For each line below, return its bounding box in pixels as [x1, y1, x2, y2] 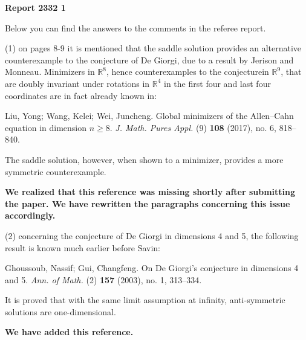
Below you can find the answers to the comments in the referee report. [5, 21, 266, 34]
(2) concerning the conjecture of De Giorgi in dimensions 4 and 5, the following [5, 229, 299, 242]
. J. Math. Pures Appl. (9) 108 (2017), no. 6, [109, 121, 276, 133]
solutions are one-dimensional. [5, 305, 116, 318]
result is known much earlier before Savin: [5, 241, 160, 254]
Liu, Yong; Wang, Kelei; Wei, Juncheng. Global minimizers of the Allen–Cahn [5, 109, 294, 122]
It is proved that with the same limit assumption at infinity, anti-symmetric [5, 293, 285, 306]
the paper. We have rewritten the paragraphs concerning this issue [5, 197, 290, 210]
